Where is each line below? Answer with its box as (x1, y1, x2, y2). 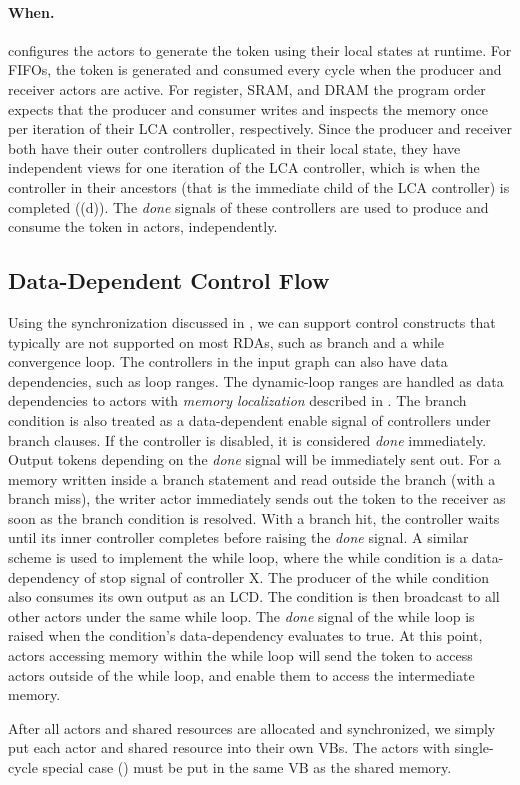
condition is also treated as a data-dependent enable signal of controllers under (8, 409, 491, 430)
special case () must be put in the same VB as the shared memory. (42, 757, 452, 777)
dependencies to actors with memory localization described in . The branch (8, 390, 467, 411)
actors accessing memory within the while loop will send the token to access (8, 645, 473, 666)
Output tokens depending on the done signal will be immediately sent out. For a (8, 449, 501, 470)
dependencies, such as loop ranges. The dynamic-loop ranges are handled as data (8, 370, 504, 391)
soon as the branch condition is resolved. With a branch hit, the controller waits (8, 507, 500, 528)
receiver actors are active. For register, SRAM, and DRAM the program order (8, 78, 486, 99)
